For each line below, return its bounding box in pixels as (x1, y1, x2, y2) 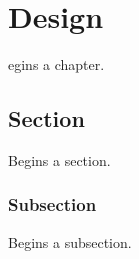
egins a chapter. (8, 54, 105, 75)
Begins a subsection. (8, 231, 132, 252)
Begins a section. (8, 149, 111, 170)
